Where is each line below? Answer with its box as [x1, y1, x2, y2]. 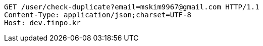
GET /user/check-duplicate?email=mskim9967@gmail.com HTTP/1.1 [4, 3, 259, 11]
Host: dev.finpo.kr [4, 19, 81, 27]
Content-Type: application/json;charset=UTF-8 [4, 11, 191, 19]
